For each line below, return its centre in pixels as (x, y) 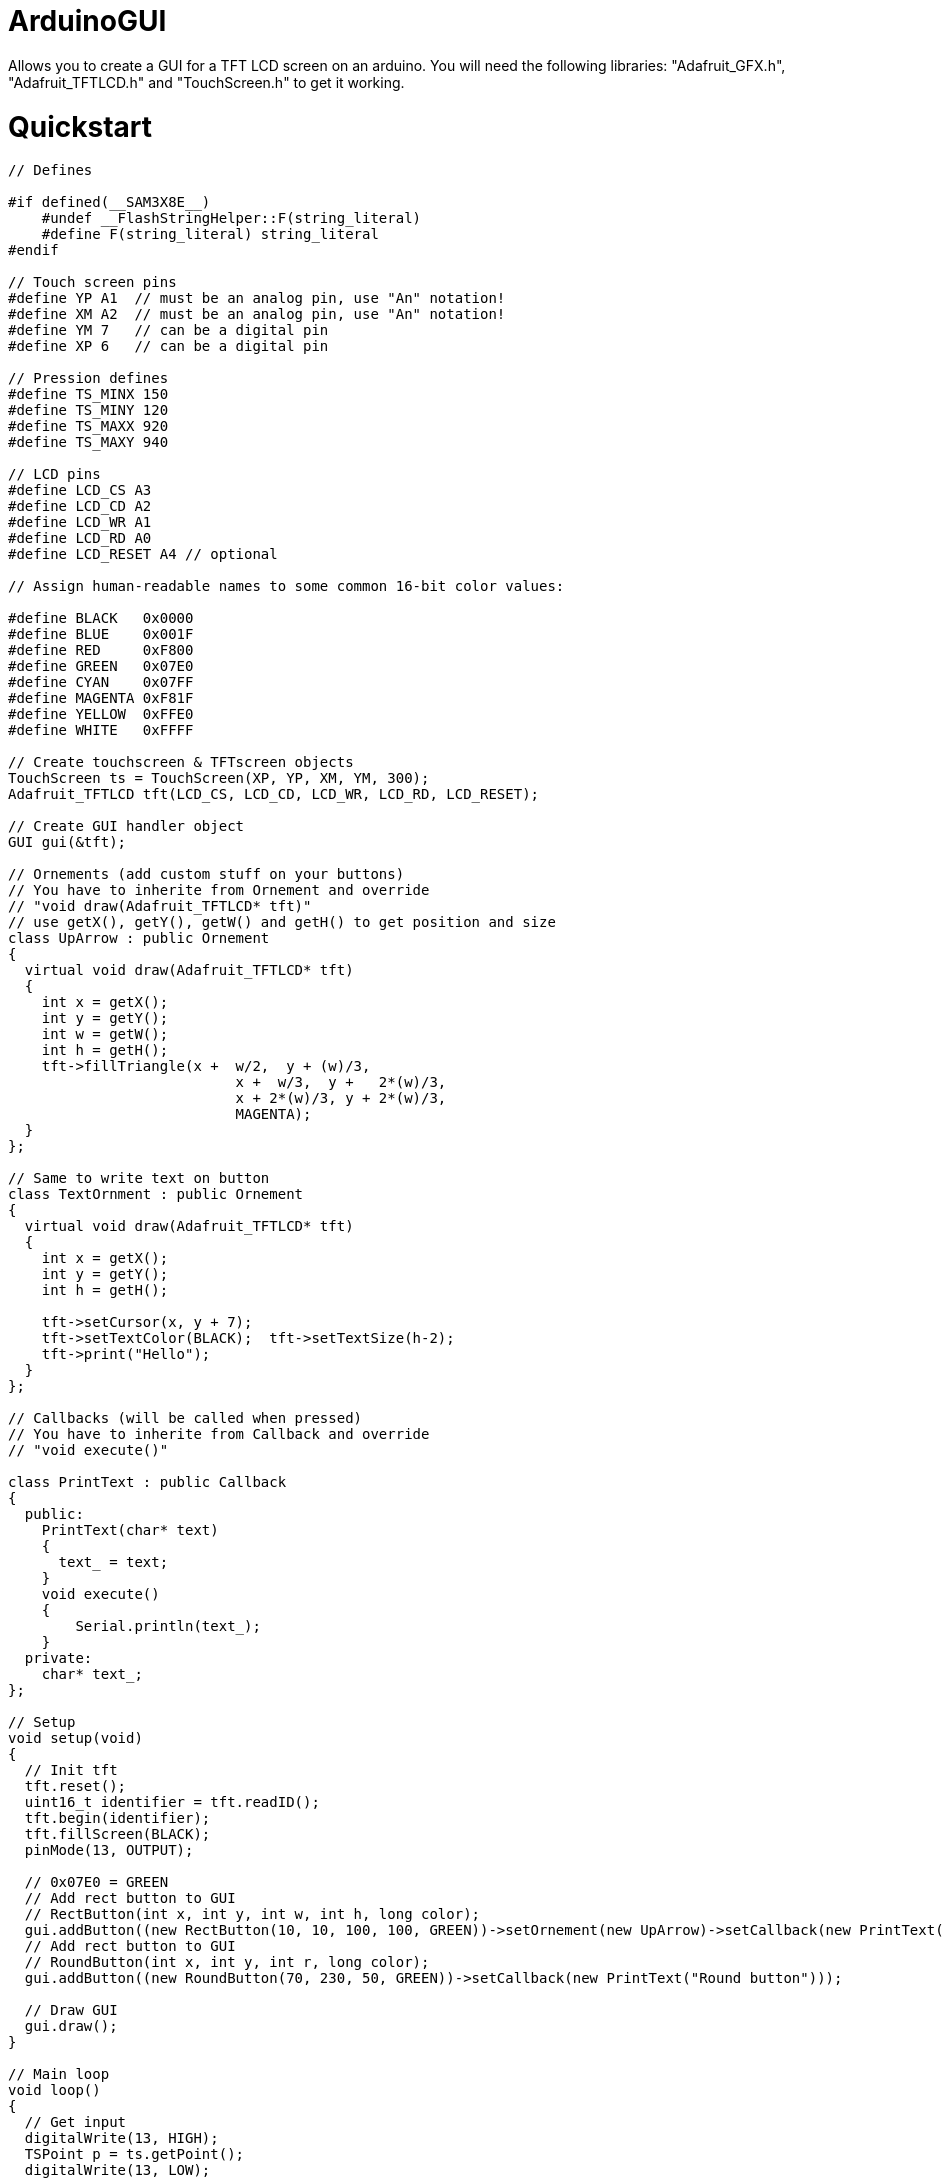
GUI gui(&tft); (67, 842)
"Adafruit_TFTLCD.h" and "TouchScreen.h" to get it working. (206, 82)
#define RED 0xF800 (101, 650)
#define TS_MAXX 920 (88, 426)
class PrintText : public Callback (147, 1482)
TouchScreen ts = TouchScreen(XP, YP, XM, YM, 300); (219, 778)
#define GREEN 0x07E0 (101, 666)
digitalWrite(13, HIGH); (121, 2138)
